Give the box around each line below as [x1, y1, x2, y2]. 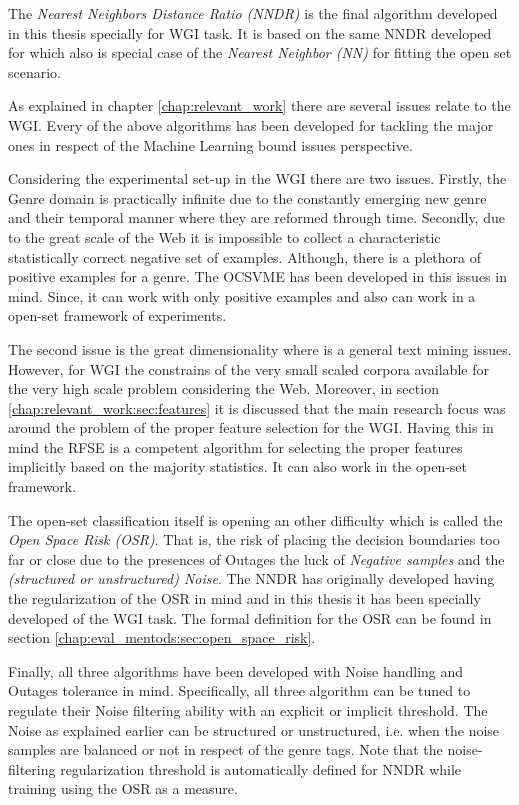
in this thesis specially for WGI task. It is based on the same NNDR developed [8, 22, 492, 43]
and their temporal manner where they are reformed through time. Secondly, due [8, 207, 505, 228]
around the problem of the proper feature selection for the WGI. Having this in [8, 417, 494, 438]
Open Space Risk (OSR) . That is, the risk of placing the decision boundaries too [8, 529, 500, 550]
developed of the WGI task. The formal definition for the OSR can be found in [8, 607, 492, 628]
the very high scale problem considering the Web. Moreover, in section [8, 378, 439, 399]
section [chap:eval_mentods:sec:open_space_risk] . [8, 627, 316, 648]
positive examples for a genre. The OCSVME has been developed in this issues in [8, 266, 507, 287]
